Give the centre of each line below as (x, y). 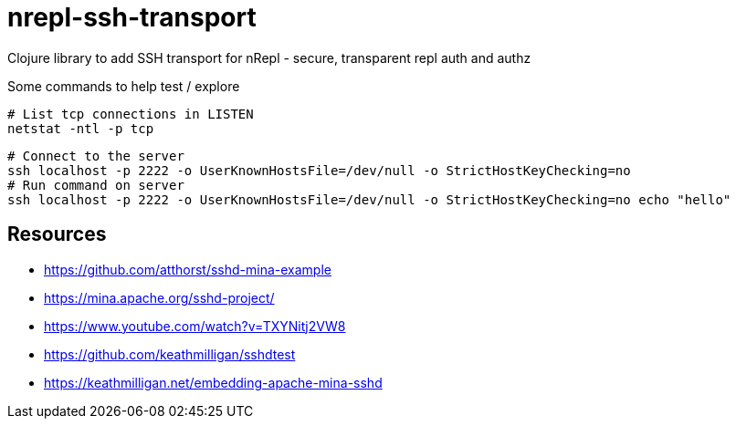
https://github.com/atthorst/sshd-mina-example (188, 269)
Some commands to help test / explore (124, 86)
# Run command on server (96, 185)
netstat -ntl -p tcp (81, 128)
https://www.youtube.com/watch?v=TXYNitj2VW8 (195, 326)
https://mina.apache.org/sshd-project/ (159, 297)
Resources (57, 234)
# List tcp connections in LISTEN (131, 114)
